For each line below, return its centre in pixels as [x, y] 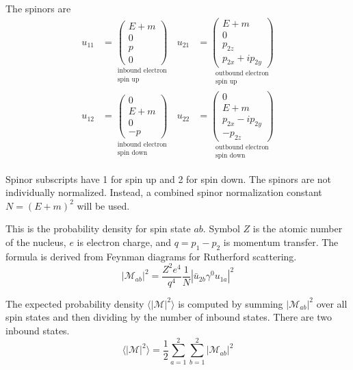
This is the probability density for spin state [98, 229]
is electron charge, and [124, 242]
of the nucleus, [36, 242]
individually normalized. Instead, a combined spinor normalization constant [164, 192]
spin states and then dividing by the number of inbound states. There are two [169, 317]
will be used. [103, 205]
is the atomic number [298, 229]
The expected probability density [75, 303]
